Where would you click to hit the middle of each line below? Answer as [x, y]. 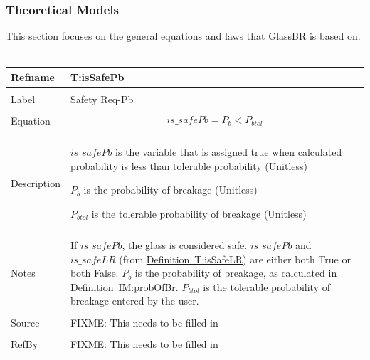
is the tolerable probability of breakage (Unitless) [199, 213]
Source [25, 322]
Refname [33, 76]
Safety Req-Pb [102, 99]
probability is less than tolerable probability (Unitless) [189, 165]
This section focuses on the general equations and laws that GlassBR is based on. [183, 36]
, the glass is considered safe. [185, 245]
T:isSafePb [97, 76]
